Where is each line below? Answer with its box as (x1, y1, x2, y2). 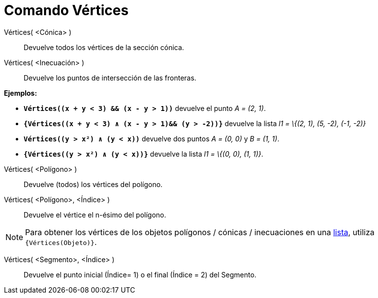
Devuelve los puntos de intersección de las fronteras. (24, 73, 196, 82)
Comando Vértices (4, 2, 129, 19)
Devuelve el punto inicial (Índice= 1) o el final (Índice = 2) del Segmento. (24, 270, 256, 279)
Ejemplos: (4, 88, 37, 97)
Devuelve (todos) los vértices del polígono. (24, 180, 163, 189)
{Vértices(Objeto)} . (25, 237, 97, 247)
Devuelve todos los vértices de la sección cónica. (24, 43, 184, 52)
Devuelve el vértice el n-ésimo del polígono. (24, 210, 166, 219)
